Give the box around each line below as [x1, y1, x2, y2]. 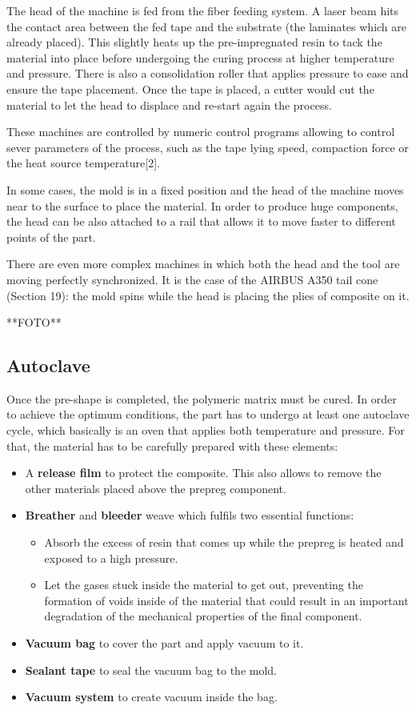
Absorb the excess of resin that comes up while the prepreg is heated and [44, 534, 404, 551]
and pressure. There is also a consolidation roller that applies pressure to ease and [6, 65, 409, 82]
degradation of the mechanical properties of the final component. [44, 608, 362, 624]
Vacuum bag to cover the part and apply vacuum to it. [25, 635, 304, 652]
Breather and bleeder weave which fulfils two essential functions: [25, 507, 354, 523]
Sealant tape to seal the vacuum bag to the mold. [25, 661, 277, 678]
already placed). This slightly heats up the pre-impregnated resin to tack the [6, 34, 382, 50]
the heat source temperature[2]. [6, 154, 160, 171]
